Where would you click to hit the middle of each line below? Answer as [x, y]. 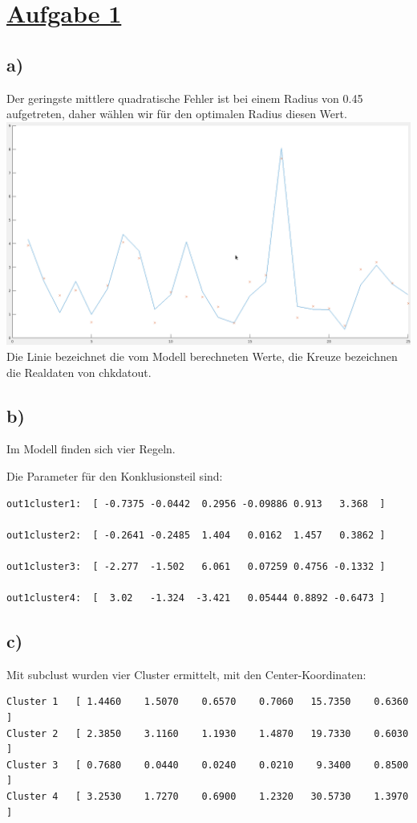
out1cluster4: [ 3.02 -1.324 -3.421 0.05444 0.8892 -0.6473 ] [196, 598]
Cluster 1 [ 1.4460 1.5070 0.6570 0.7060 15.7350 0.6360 [208, 702]
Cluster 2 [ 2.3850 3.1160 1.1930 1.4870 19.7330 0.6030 [208, 733]
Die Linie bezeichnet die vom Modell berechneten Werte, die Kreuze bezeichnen [202, 356]
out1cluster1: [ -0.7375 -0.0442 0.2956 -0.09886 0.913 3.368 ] [196, 504]
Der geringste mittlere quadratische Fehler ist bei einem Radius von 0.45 [185, 98]
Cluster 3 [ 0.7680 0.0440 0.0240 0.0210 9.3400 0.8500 [208, 765]
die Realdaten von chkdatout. [79, 372]
